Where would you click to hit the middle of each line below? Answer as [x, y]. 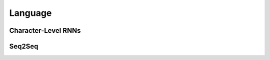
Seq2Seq [24, 46]
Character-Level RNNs [45, 30]
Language [30, 13]
